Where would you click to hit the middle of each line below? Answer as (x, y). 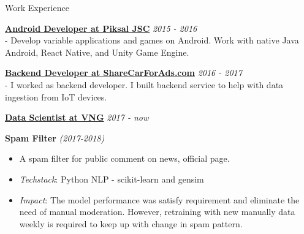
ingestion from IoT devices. (56, 96)
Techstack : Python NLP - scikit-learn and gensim (112, 179)
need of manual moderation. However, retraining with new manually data (157, 212)
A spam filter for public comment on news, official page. (124, 158)
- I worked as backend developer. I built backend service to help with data (144, 84)
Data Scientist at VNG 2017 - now (77, 117)
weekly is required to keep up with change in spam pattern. (131, 223)
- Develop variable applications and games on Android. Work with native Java (152, 40)
